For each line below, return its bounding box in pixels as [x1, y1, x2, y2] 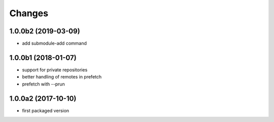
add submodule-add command [22, 40, 87, 47]
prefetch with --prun [22, 81, 65, 87]
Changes [9, 8, 48, 19]
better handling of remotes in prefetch [22, 74, 102, 80]
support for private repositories [22, 66, 88, 73]
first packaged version [22, 107, 70, 113]
